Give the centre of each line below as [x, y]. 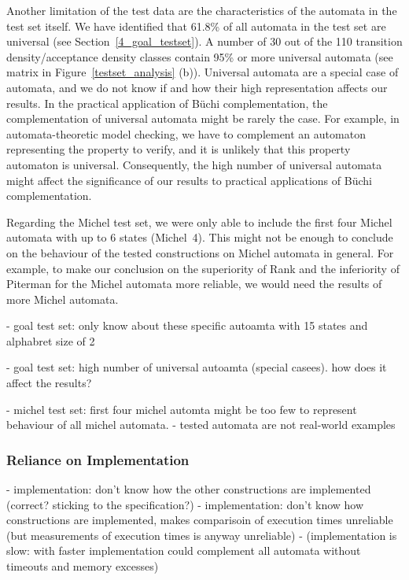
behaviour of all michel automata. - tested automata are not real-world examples [201, 425]
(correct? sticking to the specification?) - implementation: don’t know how [185, 504]
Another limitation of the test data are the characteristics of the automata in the [202, 10]
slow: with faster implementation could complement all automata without [184, 550]
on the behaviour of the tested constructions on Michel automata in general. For [200, 252]
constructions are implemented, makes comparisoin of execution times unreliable [200, 520]
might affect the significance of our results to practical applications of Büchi [189, 180]
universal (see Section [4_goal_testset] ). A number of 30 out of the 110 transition [204, 41]
